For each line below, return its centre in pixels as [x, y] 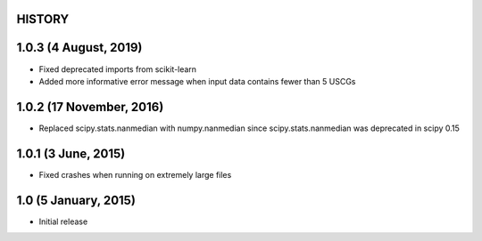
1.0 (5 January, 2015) [76, 200]
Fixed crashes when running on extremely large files [135, 174]
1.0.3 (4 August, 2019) [79, 48]
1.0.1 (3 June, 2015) [71, 153]
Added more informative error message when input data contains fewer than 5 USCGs [197, 81]
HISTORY [43, 19]
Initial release [63, 221]
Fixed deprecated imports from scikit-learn [117, 69]
